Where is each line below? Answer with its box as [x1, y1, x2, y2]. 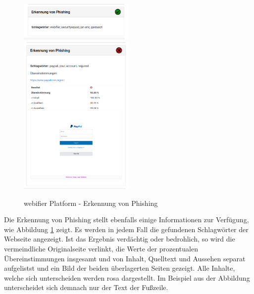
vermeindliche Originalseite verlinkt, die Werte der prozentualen [4, 243, 198, 253]
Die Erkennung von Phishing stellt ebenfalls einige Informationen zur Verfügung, [4, 214, 249, 225]
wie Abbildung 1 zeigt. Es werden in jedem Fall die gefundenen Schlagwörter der [4, 224, 249, 234]
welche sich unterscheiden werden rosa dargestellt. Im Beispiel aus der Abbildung [4, 272, 250, 283]
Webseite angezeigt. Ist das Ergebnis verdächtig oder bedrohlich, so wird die [4, 234, 235, 244]
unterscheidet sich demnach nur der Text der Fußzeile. [4, 282, 168, 293]
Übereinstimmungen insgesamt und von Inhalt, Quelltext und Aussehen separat [4, 253, 246, 263]
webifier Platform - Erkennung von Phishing [24, 197, 158, 208]
